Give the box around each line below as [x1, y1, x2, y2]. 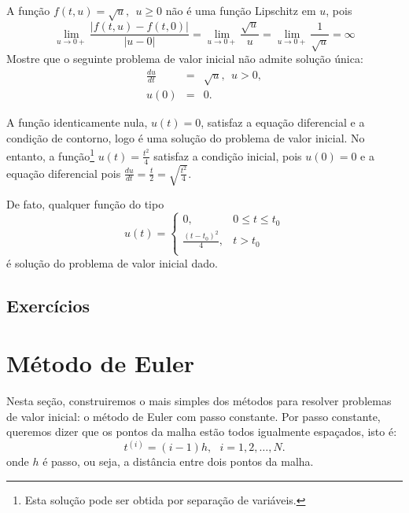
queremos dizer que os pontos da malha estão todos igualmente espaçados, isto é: [6, 423, 397, 440]
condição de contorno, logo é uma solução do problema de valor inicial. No [6, 129, 365, 146]
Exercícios [6, 293, 90, 317]
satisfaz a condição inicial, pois [153, 147, 302, 164]
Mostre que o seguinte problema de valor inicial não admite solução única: [6, 50, 363, 67]
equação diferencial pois [6, 164, 121, 181]
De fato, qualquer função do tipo [6, 196, 164, 212]
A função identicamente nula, [6, 114, 148, 131]
